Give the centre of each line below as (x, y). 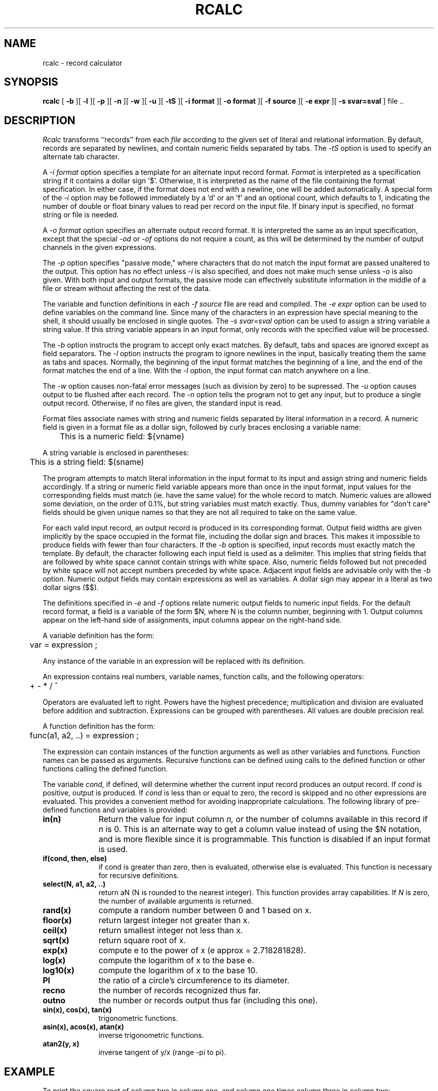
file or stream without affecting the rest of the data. (127, 289)
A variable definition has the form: (98, 636)
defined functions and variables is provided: (115, 810)
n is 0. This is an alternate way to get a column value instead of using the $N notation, (260, 829)
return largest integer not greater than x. (174, 920)
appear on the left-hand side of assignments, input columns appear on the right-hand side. (192, 620)
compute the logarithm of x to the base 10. (178, 971)
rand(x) (57, 910)
